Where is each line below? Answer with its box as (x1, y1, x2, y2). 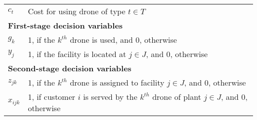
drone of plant (152, 91, 201, 102)
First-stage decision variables (8, 20, 123, 31)
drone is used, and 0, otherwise (70, 34, 177, 45)
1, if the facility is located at (28, 48, 127, 60)
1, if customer (28, 91, 76, 102)
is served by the (83, 91, 137, 102)
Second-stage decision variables (8, 62, 131, 74)
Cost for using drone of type (28, 5, 126, 17)
